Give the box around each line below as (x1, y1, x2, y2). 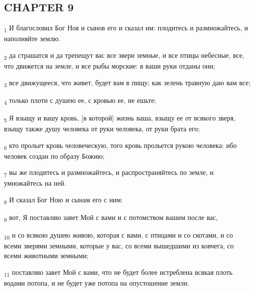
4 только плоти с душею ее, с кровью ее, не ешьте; (4, 95, 156, 106)
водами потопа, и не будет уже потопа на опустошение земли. (4, 277, 189, 288)
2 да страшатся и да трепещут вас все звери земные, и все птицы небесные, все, (4, 49, 245, 61)
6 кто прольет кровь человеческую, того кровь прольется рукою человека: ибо (4, 140, 237, 151)
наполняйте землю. (4, 33, 61, 44)
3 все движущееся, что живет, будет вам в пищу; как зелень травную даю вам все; (4, 77, 251, 89)
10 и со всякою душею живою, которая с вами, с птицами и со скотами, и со (4, 230, 233, 242)
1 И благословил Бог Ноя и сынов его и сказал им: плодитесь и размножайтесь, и (4, 23, 248, 34)
